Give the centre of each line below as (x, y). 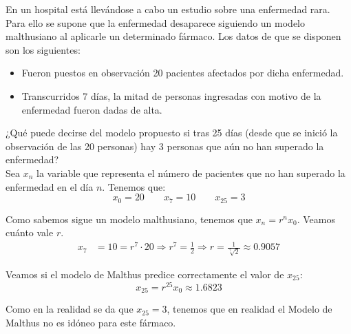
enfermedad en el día (50, 186)
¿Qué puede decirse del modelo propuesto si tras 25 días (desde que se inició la (172, 133)
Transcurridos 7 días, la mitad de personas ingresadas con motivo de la (171, 95)
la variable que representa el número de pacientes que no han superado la (191, 173)
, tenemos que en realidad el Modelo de (249, 309)
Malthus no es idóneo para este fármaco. (91, 322)
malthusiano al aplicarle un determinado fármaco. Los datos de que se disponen (173, 36)
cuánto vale (30, 232)
